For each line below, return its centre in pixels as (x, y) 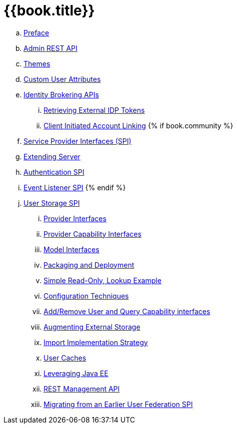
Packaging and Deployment (89, 265)
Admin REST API (50, 48)
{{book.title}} (49, 10)
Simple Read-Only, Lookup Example (102, 280)
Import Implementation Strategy (96, 342)
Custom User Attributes (62, 79)
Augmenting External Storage (92, 327)
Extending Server (52, 156)
